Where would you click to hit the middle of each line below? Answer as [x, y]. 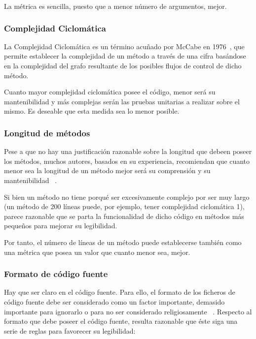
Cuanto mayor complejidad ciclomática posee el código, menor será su [110, 92]
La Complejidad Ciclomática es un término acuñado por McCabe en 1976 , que [124, 46]
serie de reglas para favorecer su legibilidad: [70, 330]
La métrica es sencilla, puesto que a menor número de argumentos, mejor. [115, 6]
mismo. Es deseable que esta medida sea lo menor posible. [92, 111]
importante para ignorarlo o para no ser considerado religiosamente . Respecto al [128, 311]
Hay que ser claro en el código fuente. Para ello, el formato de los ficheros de [120, 292]
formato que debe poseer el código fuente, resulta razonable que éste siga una [121, 321]
